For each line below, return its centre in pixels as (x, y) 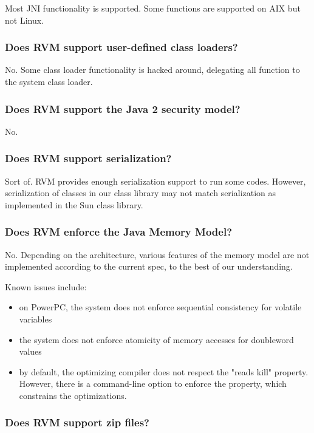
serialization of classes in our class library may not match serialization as (141, 193)
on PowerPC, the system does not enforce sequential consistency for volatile (160, 307)
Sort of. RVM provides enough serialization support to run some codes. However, (155, 181)
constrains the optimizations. (73, 395)
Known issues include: (46, 286)
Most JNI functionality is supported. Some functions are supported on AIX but (153, 8)
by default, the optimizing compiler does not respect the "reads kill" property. (164, 371)
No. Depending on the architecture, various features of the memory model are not (157, 254)
